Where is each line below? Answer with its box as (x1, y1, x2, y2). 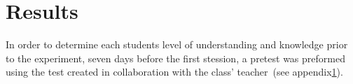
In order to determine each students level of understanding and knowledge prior (6, 37, 348, 52)
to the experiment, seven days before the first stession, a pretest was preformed (6, 50, 345, 65)
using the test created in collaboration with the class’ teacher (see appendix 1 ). (6, 64, 343, 79)
